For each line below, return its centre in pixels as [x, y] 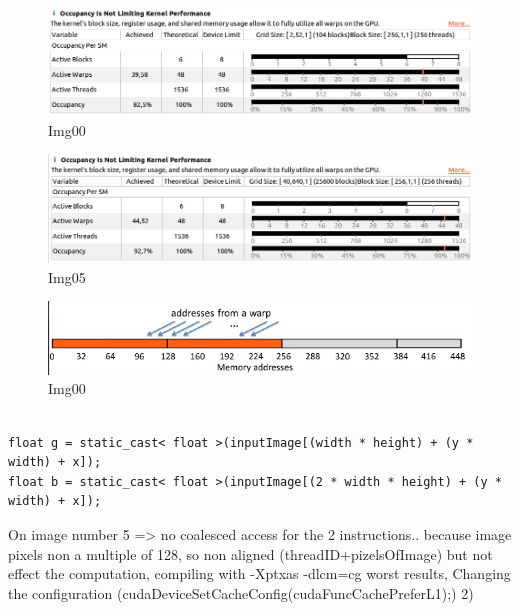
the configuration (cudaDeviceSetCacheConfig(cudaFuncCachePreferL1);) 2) [241, 592]
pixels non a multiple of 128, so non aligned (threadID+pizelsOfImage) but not [250, 553]
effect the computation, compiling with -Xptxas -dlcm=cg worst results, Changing [259, 573]
